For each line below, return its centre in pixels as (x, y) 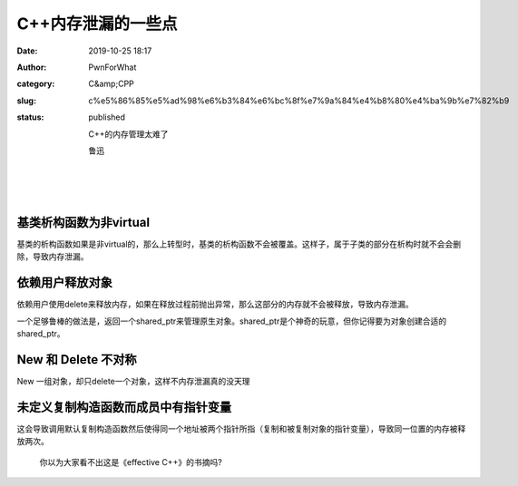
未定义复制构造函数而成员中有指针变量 (124, 407)
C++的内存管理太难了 (128, 134)
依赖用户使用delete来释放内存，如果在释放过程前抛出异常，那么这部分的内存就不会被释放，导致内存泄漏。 (215, 305)
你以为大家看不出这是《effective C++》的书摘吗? (131, 462)
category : (36, 84)
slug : (26, 101)
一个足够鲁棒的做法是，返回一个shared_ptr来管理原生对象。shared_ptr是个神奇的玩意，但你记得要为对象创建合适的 (232, 321)
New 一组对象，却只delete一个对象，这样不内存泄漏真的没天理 (133, 381)
